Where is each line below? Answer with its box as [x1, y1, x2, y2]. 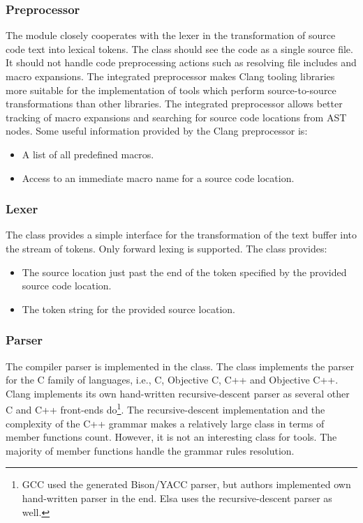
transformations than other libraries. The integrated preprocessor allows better [6, 96, 343, 111]
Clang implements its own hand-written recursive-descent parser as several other [6, 386, 350, 400]
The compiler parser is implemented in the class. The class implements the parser [6, 358, 355, 373]
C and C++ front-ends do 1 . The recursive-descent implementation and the [6, 400, 325, 416]
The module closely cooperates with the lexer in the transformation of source [6, 28, 336, 43]
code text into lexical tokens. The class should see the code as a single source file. [6, 41, 353, 56]
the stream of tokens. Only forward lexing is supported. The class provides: [6, 241, 327, 255]
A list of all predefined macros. [22, 146, 154, 161]
